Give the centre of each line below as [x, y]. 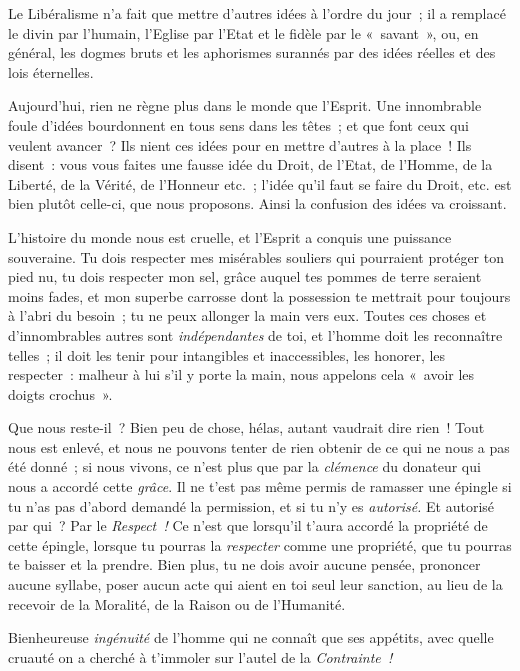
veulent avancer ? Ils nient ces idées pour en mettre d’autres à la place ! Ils [240, 144]
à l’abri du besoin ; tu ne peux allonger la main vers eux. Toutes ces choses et [247, 315]
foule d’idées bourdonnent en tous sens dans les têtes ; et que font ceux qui [239, 124]
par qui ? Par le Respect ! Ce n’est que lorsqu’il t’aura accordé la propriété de [248, 525]
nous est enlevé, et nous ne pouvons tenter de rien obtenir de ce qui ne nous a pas [259, 446]
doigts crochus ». [60, 393]
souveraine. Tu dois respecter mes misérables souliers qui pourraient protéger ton [256, 256]
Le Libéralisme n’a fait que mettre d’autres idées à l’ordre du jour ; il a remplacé [257, 13]
